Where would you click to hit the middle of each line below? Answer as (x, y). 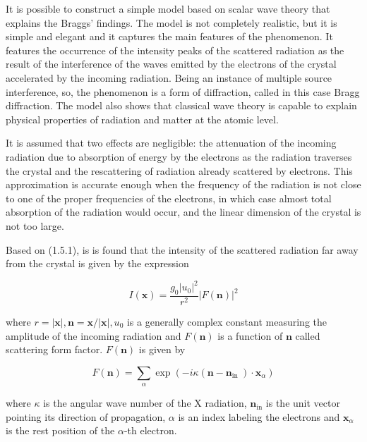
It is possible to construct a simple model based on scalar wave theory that (168, 8)
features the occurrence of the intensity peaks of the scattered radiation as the (175, 50)
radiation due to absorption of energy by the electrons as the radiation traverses (179, 156)
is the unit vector (303, 403)
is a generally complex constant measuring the (227, 322)
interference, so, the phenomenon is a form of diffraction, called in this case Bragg (183, 91)
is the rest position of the (60, 430)
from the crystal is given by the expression (97, 263)
